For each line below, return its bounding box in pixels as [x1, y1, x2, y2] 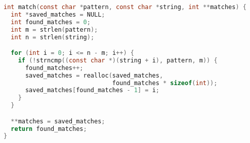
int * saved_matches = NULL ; [11, 11, 105, 18]
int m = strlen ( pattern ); [11, 26, 98, 33]
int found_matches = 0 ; [11, 18, 91, 26]
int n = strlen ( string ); [11, 33, 95, 41]
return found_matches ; [11, 125, 87, 132]
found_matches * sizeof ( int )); [112, 79, 218, 87]
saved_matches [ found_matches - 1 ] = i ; [25, 87, 159, 94]
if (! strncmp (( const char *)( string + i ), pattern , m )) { [18, 56, 218, 64]
